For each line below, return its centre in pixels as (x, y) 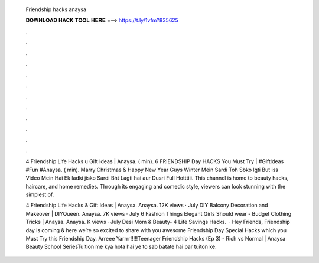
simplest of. (40, 194)
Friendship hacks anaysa (56, 9)
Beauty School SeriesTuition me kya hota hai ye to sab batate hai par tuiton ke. (121, 247)
